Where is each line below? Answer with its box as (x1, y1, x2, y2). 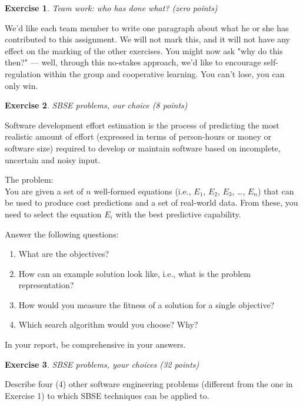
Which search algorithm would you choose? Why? (18, 318, 198, 331)
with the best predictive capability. (115, 207, 241, 220)
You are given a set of (5, 184, 84, 197)
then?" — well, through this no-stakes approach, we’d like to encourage (5, 56, 261, 68)
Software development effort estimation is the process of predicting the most (5, 118, 279, 131)
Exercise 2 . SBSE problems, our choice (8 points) (5, 99, 188, 111)
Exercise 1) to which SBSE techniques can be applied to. (5, 389, 209, 401)
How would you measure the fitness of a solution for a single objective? (18, 298, 275, 311)
